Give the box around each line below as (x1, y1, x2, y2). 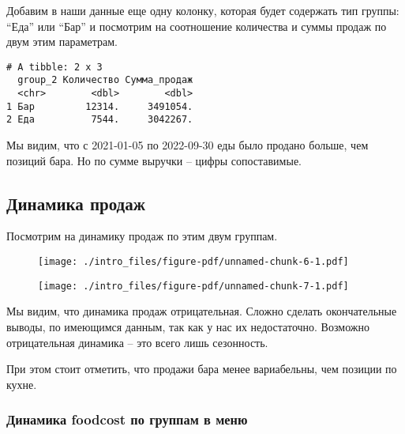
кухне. (6, 376, 37, 392)
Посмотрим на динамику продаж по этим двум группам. (6, 228, 278, 244)
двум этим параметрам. (6, 33, 118, 50)
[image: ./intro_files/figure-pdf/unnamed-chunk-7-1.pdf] (38, 280, 349, 292)
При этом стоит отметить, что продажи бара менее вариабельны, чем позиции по (6, 360, 397, 377)
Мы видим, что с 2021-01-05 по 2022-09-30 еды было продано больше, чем (6, 137, 369, 153)
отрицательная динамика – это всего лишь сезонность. (6, 334, 268, 350)
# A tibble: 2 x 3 (6, 61, 103, 73)
